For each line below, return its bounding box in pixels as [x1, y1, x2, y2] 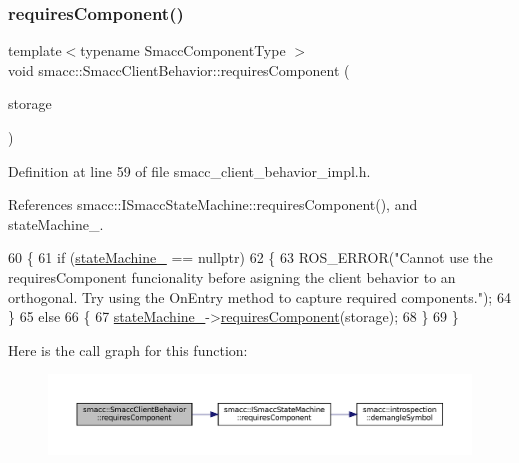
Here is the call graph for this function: [8, 339, 248, 360]
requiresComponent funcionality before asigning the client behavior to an [8, 266, 456, 287]
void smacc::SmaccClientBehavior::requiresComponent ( [8, 59, 350, 80]
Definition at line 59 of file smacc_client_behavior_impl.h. [8, 160, 371, 181]
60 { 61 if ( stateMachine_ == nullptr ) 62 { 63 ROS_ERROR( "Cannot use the [8, 247, 493, 268]
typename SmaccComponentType [80, 40, 286, 61]
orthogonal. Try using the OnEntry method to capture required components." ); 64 [8, 286, 511, 307]
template [8, 40, 62, 61]
